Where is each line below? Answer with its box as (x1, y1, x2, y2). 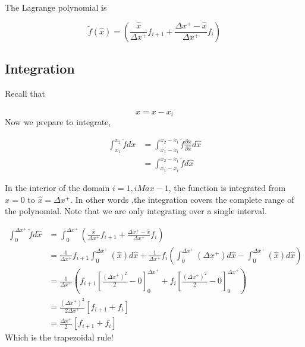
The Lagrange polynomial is (5, 1, 107, 13)
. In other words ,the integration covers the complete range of (70, 193, 294, 205)
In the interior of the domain (5, 182, 110, 194)
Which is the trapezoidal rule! (5, 331, 114, 343)
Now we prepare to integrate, (5, 116, 111, 128)
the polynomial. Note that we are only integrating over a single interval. (5, 205, 267, 217)
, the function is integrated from (168, 182, 286, 194)
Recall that (5, 87, 45, 99)
